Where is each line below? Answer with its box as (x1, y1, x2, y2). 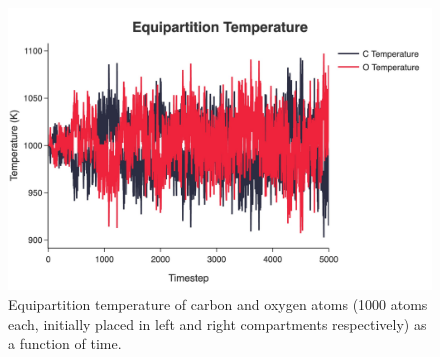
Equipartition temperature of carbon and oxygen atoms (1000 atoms (8, 293, 428, 314)
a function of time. (8, 333, 122, 354)
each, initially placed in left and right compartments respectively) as (8, 313, 427, 334)
